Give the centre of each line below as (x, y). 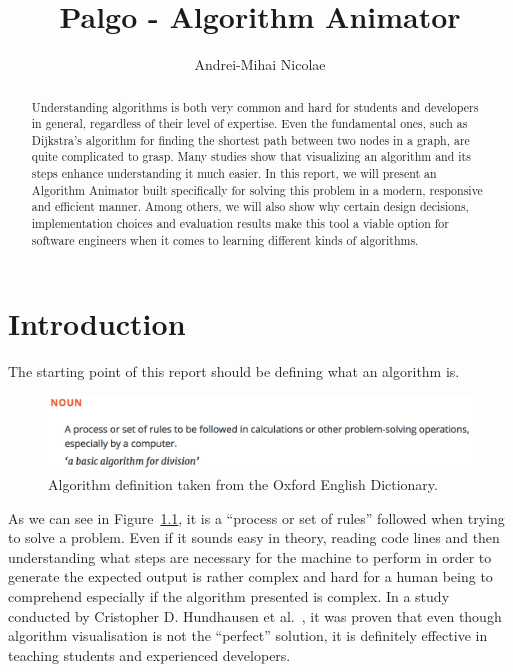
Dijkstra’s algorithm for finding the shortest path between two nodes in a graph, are (250, 139)
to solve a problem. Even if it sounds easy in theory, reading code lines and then (254, 537)
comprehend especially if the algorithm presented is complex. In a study (229, 596)
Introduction (97, 323)
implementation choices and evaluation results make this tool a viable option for (240, 223)
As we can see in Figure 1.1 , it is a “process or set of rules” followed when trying (256, 517)
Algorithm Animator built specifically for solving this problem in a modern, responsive (257, 189)
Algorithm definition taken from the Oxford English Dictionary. (243, 484)
